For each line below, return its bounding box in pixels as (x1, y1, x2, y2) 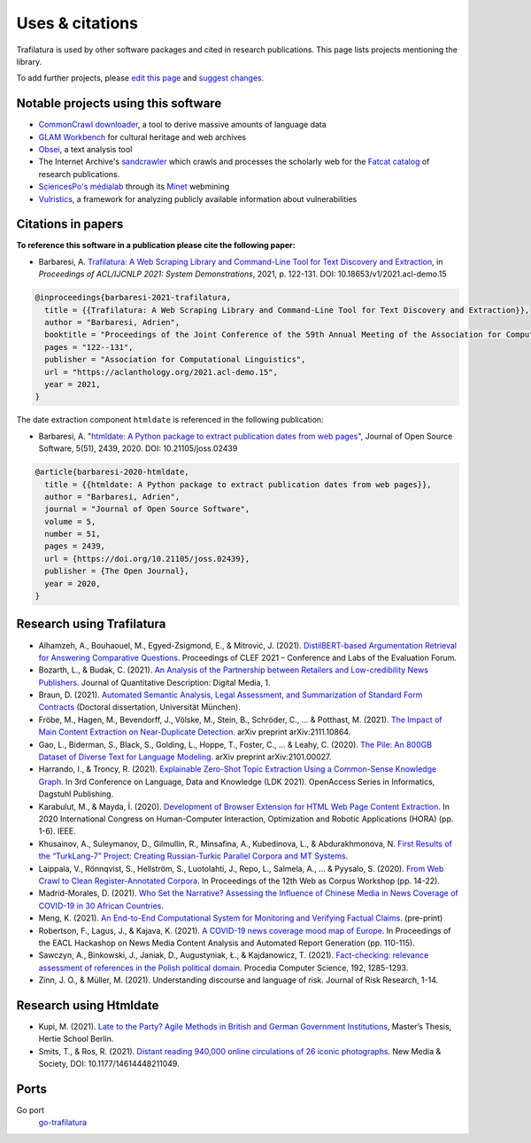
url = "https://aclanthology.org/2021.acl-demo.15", (44, 367, 278, 377)
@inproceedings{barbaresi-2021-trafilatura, (35, 292, 232, 303)
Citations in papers (16, 217, 124, 232)
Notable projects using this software (16, 96, 222, 111)
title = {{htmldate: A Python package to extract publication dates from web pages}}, (44, 479, 433, 489)
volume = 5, (44, 517, 96, 526)
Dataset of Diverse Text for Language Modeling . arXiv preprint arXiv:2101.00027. (38, 751, 332, 762)
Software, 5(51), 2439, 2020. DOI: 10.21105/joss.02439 (38, 443, 238, 454)
